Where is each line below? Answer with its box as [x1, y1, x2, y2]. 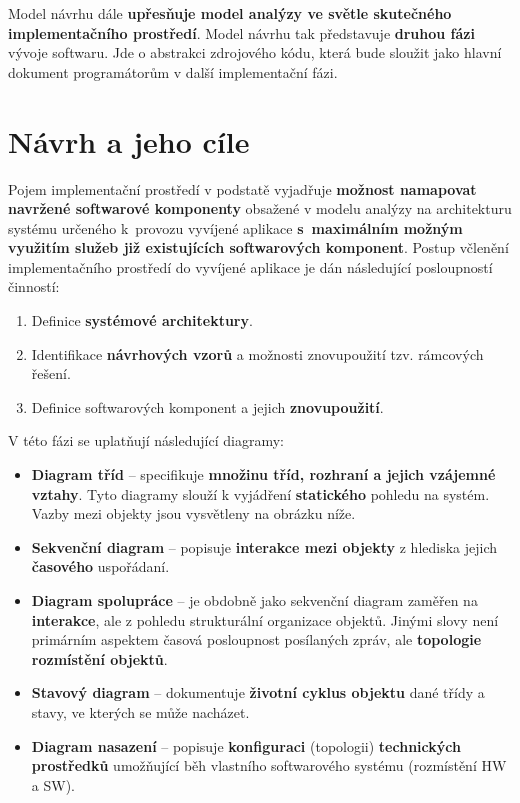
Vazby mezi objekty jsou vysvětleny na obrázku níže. [31, 503, 356, 524]
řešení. [31, 363, 71, 384]
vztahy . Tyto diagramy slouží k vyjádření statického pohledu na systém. [31, 483, 490, 504]
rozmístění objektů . [31, 648, 168, 669]
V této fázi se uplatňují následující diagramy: [8, 430, 284, 451]
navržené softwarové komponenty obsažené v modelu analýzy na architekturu [8, 198, 512, 219]
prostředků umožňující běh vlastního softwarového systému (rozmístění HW [31, 755, 507, 776]
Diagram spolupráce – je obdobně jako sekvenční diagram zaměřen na [31, 590, 478, 610]
